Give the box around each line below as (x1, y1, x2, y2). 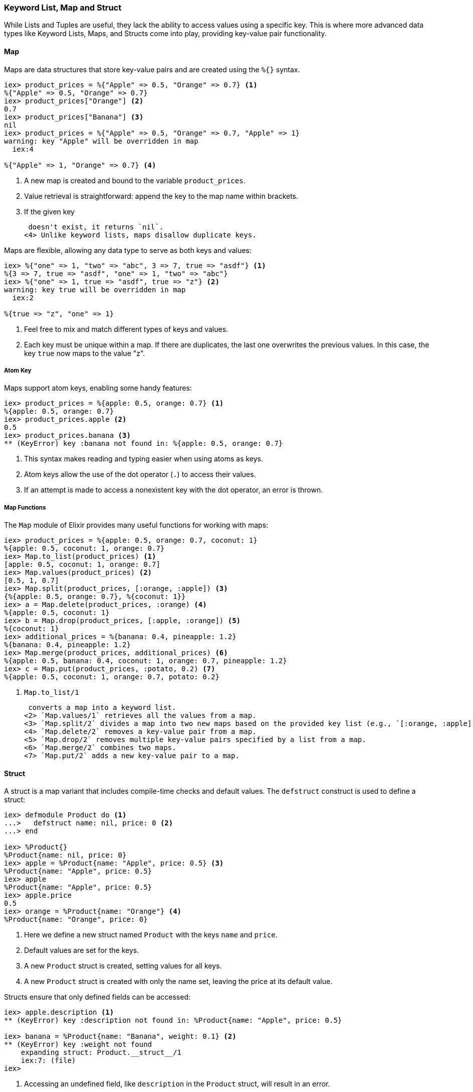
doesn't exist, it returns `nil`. (28, 222, 164, 231)
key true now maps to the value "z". (24, 348, 145, 357)
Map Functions (4, 504, 46, 511)
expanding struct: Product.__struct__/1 (21, 1048, 182, 1057)
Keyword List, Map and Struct (4, 3, 122, 13)
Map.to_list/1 (24, 688, 79, 697)
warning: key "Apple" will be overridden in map (4, 137, 198, 145)
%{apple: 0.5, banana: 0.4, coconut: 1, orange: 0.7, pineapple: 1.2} (4, 657, 287, 665)
